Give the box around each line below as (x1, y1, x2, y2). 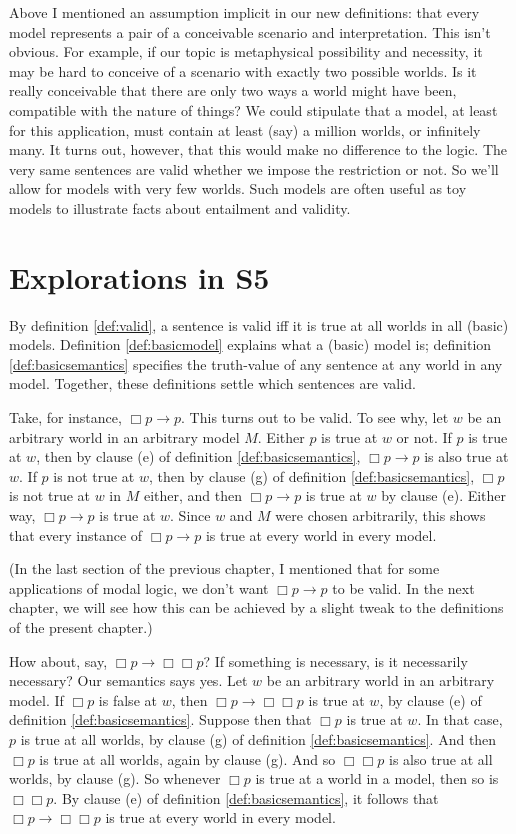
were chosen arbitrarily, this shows (275, 505, 486, 525)
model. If (9, 689, 64, 710)
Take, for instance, (9, 407, 122, 428)
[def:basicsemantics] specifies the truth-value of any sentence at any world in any (9, 353, 503, 374)
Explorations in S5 (9, 256, 270, 297)
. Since (170, 505, 211, 525)
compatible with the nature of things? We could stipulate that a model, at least (9, 99, 498, 120)
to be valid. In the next (332, 577, 475, 598)
